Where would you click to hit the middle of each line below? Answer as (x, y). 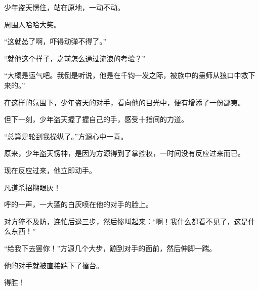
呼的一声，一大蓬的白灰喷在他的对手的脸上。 (78, 204)
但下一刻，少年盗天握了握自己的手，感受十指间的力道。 (96, 119)
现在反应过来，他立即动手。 (50, 170)
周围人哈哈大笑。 (32, 24)
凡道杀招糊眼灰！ (32, 187)
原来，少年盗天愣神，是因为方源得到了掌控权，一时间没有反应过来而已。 (124, 153)
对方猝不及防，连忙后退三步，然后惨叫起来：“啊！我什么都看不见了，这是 (126, 221)
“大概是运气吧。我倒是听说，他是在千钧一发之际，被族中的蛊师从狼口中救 (126, 75)
